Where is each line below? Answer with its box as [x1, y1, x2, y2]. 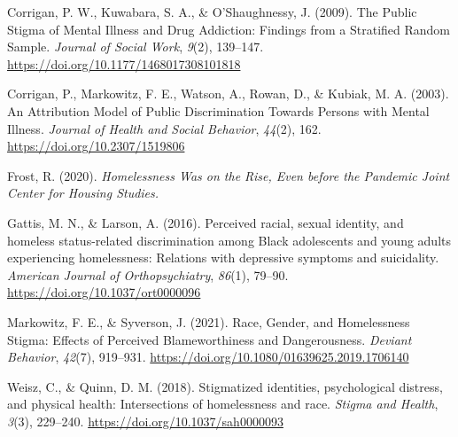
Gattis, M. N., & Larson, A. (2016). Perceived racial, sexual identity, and [7, 213, 404, 231]
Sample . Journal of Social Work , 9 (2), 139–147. [7, 37, 264, 56]
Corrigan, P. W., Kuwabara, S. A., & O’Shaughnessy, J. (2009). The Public [7, 3, 417, 20]
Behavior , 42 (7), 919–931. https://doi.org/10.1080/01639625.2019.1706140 [7, 347, 409, 366]
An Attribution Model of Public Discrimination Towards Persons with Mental [7, 101, 430, 120]
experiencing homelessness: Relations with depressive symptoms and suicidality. [7, 248, 439, 267]
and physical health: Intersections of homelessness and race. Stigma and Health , [7, 394, 439, 413]
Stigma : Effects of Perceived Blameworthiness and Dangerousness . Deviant [7, 330, 412, 348]
